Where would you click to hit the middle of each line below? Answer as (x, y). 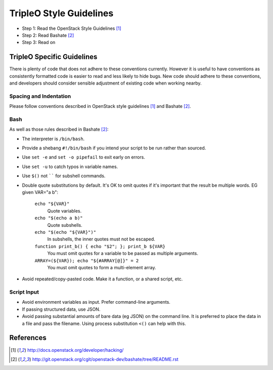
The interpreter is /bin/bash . (53, 139)
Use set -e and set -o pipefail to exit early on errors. (83, 157)
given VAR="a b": (40, 192)
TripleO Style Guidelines (61, 13)
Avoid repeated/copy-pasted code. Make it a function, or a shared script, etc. (102, 279)
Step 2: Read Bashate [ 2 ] (48, 35)
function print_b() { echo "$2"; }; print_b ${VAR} (100, 246)
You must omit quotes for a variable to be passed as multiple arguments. (123, 254)
